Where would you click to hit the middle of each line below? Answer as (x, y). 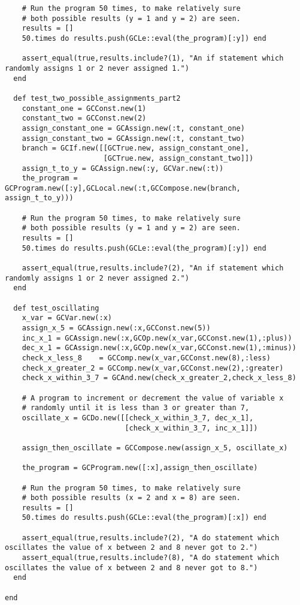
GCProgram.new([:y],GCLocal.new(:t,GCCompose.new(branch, (123, 188)
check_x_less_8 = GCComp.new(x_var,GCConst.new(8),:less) (146, 358)
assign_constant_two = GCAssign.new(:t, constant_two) (133, 138)
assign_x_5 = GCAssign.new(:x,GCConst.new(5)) (116, 328)
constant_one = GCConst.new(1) (84, 108)
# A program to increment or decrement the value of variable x (153, 398)
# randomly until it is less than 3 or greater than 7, (136, 408)
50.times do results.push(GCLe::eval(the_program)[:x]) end (144, 518)
